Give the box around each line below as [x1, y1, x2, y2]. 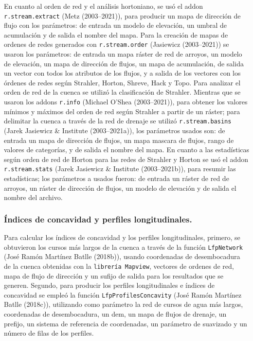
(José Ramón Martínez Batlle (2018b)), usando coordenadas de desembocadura [4, 251, 240, 261]
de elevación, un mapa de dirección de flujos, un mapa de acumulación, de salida [4, 58, 244, 68]
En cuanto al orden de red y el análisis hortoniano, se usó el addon [4, 1, 203, 11]
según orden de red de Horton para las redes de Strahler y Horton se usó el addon [4, 154, 248, 164]
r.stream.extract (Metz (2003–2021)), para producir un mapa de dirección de [4, 10, 241, 20]
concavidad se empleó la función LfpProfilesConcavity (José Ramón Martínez [4, 289, 242, 300]
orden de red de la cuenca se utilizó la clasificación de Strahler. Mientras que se [4, 87, 241, 97]
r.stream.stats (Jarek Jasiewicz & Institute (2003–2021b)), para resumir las [4, 163, 236, 174]
